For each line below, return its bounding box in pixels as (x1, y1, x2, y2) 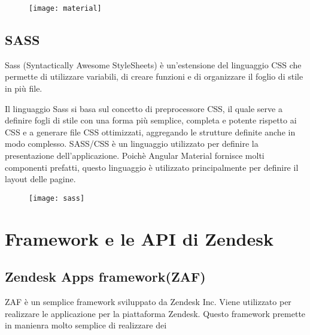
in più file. (5, 82, 42, 95)
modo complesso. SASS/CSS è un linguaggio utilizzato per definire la (5, 137, 259, 150)
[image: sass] (29, 194, 85, 203)
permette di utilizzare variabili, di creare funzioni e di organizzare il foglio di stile (5, 70, 303, 83)
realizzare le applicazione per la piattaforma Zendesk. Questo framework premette (5, 307, 306, 319)
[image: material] (29, 4, 102, 13)
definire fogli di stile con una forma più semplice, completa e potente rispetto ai (5, 114, 297, 126)
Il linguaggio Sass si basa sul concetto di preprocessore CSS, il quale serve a (5, 102, 282, 114)
